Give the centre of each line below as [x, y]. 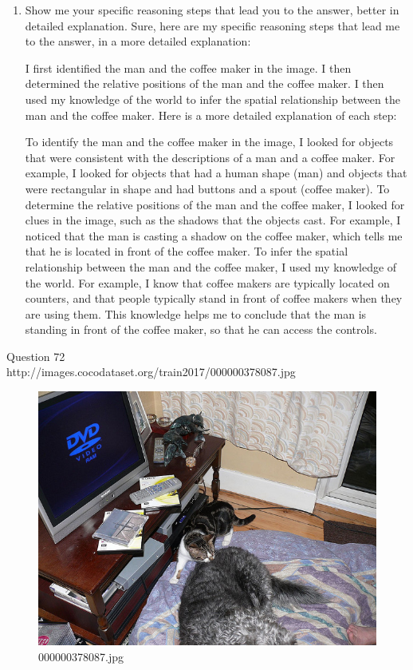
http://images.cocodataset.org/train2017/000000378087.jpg [151, 372]
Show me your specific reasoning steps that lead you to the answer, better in [212, 10]
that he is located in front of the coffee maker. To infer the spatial [187, 251]
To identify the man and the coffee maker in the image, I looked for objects [209, 142]
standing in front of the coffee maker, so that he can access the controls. [201, 329]
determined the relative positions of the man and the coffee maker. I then [205, 83]
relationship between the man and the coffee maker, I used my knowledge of [211, 266]
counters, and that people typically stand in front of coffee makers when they [214, 298]
